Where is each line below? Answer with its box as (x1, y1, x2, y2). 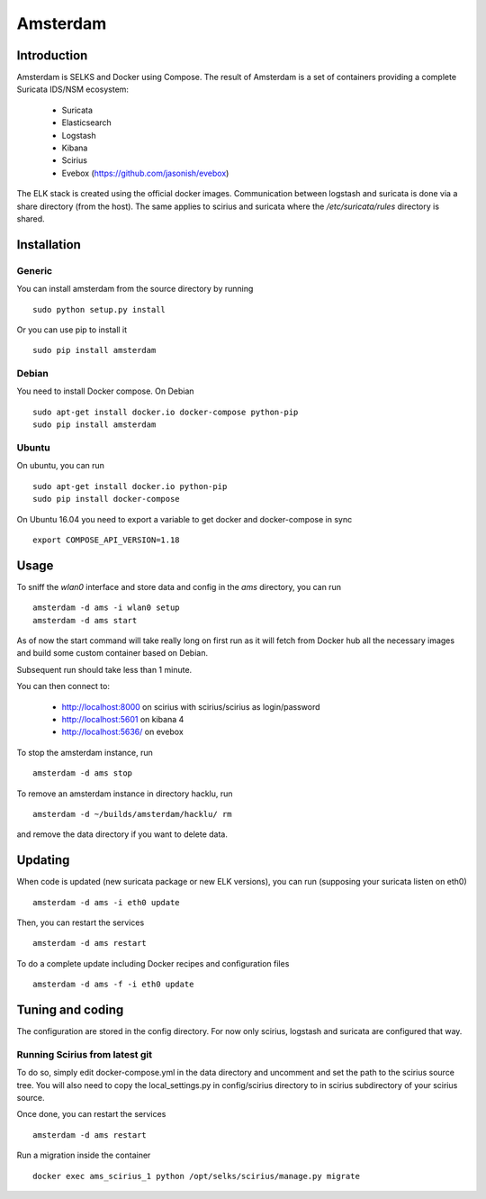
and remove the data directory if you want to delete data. (16, 829, 229, 840)
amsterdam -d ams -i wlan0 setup (32, 603, 180, 613)
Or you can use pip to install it (16, 324, 128, 335)
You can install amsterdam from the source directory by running (16, 284, 254, 295)
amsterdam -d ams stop (32, 768, 133, 778)
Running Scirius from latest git (16, 1048, 153, 1060)
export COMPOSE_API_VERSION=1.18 (32, 534, 180, 545)
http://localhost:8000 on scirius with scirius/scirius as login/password (61, 701, 320, 712)
